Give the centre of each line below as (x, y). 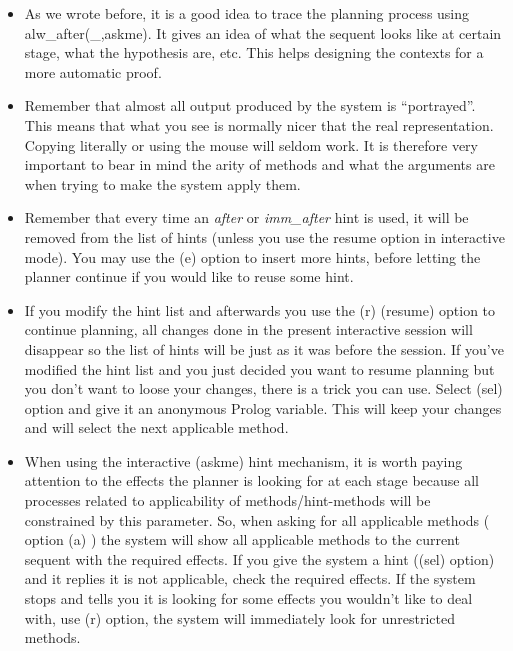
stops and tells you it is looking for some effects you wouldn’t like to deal (248, 598)
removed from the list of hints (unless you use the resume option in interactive (264, 236)
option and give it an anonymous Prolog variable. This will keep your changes (263, 407)
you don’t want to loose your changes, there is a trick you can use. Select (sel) (263, 388)
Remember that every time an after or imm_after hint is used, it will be (246, 217)
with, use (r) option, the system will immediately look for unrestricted (239, 617)
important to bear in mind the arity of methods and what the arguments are (259, 164)
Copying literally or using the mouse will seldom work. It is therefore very (251, 144)
